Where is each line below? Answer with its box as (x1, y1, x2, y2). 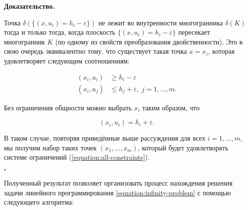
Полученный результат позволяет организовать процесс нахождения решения (4, 178, 233, 188)
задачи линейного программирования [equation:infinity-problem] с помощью (4, 187, 231, 197)
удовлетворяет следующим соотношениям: (4, 55, 130, 65)
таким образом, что (142, 102, 200, 112)
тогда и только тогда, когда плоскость (4, 27, 116, 37)
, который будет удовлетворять (138, 142, 228, 152)
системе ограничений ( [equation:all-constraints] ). (4, 152, 150, 162)
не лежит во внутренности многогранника (98, 17, 223, 27)
